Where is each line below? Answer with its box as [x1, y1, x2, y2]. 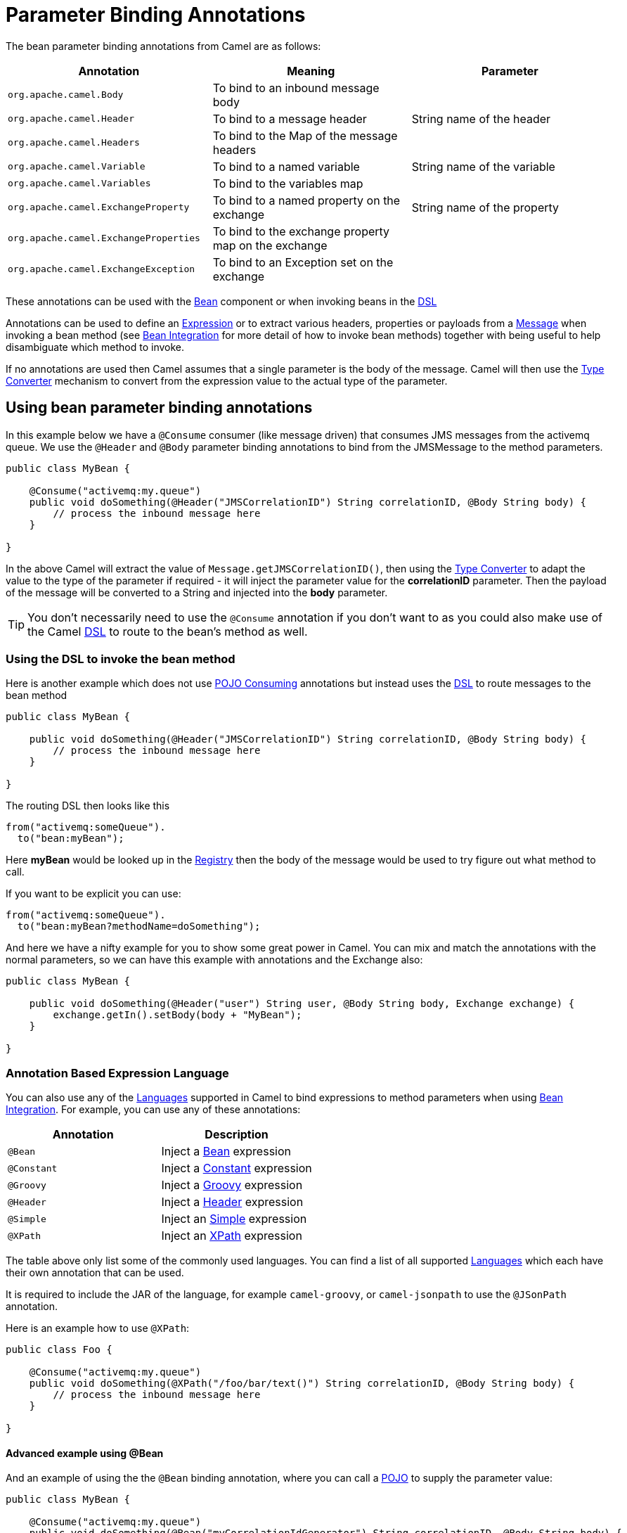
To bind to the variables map [212, 176, 363, 191]
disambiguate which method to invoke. [6, 340, 185, 353]
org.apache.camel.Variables [8, 178, 151, 189]
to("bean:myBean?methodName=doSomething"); [17, 921, 261, 932]
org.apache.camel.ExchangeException [8, 264, 195, 275]
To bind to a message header [212, 111, 367, 126]
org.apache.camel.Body [8, 89, 124, 101]
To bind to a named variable [212, 159, 360, 174]
